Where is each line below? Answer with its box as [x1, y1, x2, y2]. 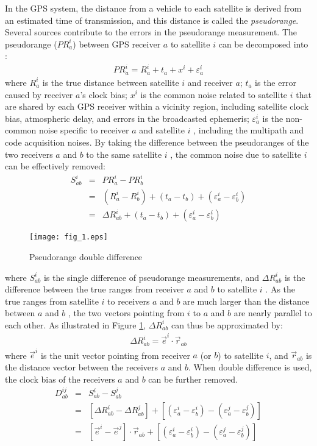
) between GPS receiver [73, 37, 161, 50]
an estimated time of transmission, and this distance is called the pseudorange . [5, 13, 299, 26]
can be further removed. [148, 372, 238, 385]
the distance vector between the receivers [5, 360, 158, 373]
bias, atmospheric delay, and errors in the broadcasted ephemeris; [5, 111, 249, 124]
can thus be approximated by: [171, 318, 283, 331]
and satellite [139, 124, 185, 136]
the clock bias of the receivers [5, 372, 115, 385]
